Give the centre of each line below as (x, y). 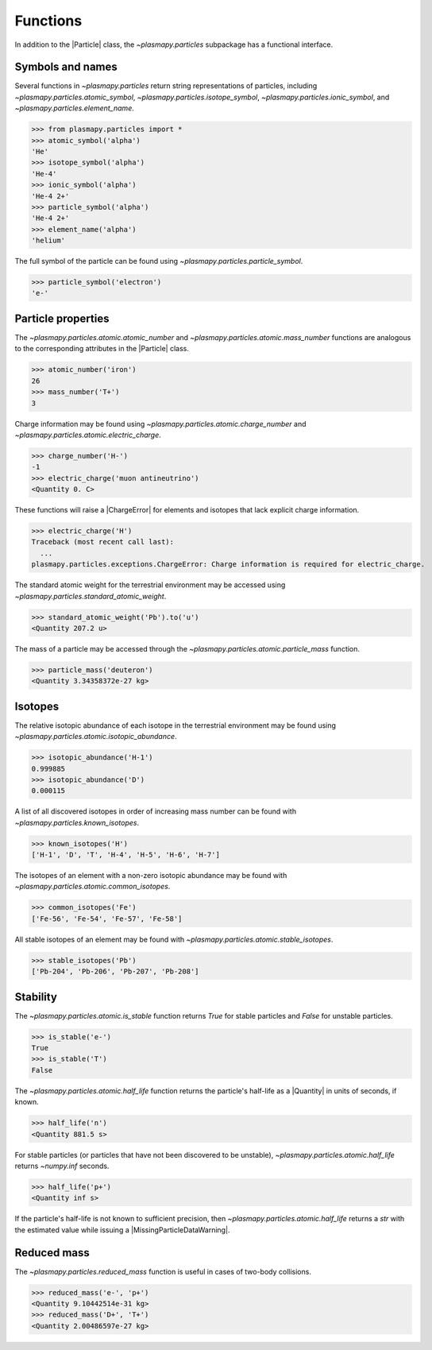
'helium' (48, 241)
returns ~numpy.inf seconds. (62, 1166)
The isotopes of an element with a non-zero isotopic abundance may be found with (151, 876)
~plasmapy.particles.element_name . (74, 108)
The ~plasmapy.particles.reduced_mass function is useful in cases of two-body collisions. (163, 1271)
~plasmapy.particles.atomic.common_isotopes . (93, 887)
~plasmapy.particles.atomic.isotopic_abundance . (96, 737)
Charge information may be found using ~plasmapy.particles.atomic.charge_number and (160, 424)
